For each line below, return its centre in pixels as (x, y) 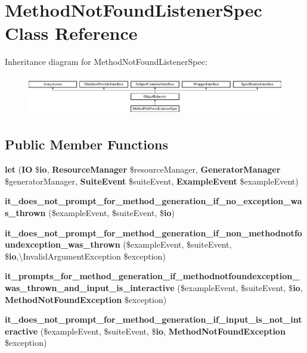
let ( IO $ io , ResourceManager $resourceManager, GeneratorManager (143, 169)
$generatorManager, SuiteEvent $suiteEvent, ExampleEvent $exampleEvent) (152, 181)
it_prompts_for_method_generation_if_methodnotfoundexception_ (152, 276)
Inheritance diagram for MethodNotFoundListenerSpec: (106, 62)
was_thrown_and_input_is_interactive (90, 287)
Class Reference (71, 33)
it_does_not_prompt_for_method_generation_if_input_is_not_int (153, 319)
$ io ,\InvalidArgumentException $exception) (85, 256)
